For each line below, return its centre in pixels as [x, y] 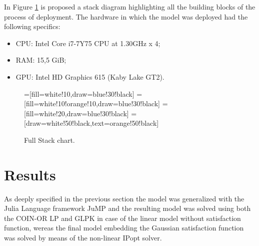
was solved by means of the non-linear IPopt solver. [83, 238]
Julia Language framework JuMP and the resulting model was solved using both [127, 208]
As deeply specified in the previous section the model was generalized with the [124, 198]
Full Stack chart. [49, 140]
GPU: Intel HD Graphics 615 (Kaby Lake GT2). [90, 76]
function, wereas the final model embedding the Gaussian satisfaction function [124, 228]
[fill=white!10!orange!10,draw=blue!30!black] [92, 103]
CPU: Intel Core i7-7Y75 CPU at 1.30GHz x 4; [88, 43]
